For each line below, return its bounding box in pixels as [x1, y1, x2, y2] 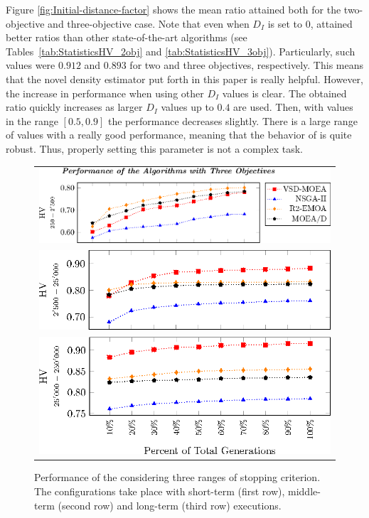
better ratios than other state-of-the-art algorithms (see [6, 30, 247, 45]
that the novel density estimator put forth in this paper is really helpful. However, [6, 71, 363, 86]
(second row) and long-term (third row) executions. [58, 497, 282, 512]
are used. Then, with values [233, 99, 353, 114]
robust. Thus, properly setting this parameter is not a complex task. [6, 141, 303, 156]
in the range [6, 113, 58, 128]
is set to [267, 16, 303, 31]
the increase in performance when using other [6, 85, 204, 100]
